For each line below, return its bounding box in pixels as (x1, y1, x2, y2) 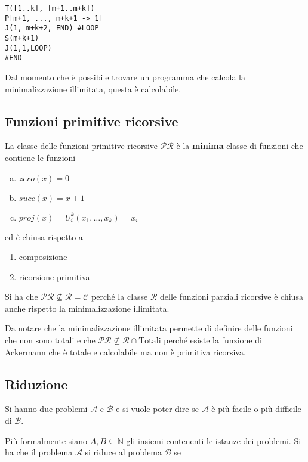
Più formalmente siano (5, 434, 87, 447)
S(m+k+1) (5, 33, 39, 42)
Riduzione (5, 374, 68, 393)
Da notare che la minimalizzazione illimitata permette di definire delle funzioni (5, 322, 293, 334)
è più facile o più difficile (211, 402, 301, 415)
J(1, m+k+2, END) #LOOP (5, 24, 99, 33)
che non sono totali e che (5, 334, 96, 346)
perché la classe (91, 290, 148, 303)
